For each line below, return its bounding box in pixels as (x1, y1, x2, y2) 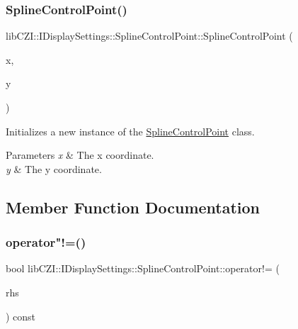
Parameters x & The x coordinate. (6, 147, 154, 162)
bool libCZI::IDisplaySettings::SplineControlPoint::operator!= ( (6, 261, 280, 276)
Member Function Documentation (6, 196, 260, 218)
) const (6, 308, 36, 323)
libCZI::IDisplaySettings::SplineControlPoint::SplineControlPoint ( (6, 28, 293, 43)
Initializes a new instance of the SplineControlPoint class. (6, 123, 255, 138)
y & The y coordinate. (6, 161, 102, 176)
